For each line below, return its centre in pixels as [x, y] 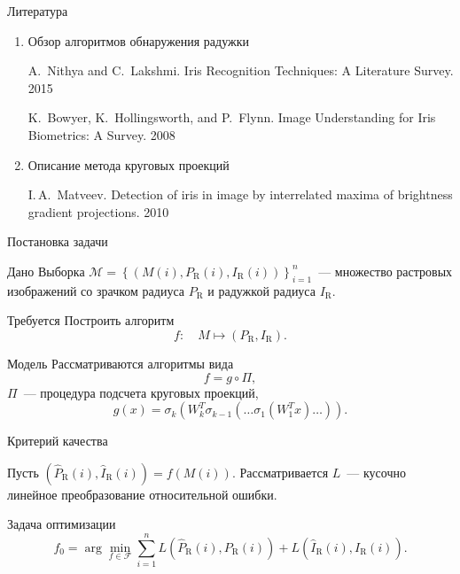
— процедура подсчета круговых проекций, [141, 392]
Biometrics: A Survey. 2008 [101, 134]
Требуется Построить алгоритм [91, 320]
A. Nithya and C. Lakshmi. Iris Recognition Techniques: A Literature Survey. [241, 70]
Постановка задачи [58, 241]
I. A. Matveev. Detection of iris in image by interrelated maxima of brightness [240, 194]
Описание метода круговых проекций [129, 164]
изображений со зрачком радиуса [96, 290]
